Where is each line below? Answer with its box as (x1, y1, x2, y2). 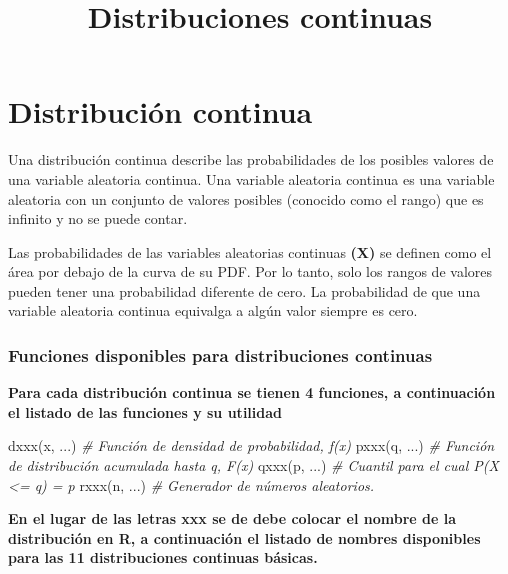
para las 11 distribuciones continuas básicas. (8, 547, 318, 568)
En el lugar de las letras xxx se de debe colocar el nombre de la (8, 508, 457, 529)
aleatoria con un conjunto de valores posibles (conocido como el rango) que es (8, 188, 484, 209)
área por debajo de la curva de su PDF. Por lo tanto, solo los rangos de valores (8, 261, 492, 282)
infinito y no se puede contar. (8, 208, 188, 229)
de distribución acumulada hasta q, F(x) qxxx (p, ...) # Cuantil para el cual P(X (8, 455, 499, 476)
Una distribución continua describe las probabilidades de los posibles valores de (8, 149, 494, 170)
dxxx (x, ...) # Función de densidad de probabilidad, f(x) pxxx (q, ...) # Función (8, 435, 495, 456)
